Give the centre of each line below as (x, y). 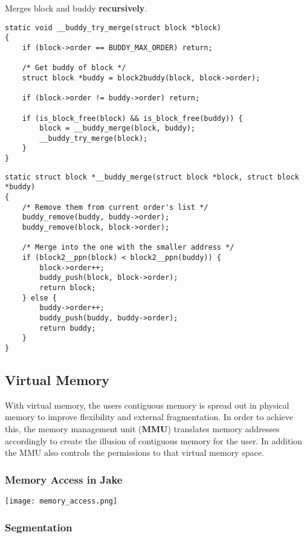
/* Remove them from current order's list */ (115, 207)
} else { (39, 298)
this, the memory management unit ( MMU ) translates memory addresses (142, 428)
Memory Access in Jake (64, 479)
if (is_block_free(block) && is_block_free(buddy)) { (132, 118)
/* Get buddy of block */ (74, 68)
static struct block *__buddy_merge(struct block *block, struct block (152, 177)
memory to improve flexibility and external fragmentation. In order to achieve (149, 417)
